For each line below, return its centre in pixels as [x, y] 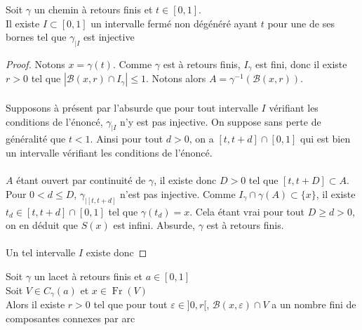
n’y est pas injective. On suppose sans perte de [220, 121]
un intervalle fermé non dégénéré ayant [174, 23]
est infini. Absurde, [154, 225]
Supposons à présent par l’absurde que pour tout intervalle [132, 108]
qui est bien [325, 139]
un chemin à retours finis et [93, 9]
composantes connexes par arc [71, 318]
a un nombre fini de [314, 304]
